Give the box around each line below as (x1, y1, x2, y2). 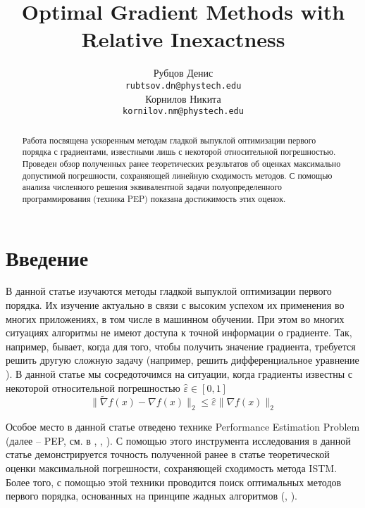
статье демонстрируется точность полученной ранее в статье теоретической (6, 447, 330, 462)
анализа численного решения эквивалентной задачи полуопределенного (22, 181, 282, 193)
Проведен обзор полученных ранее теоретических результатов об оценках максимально (22, 157, 341, 169)
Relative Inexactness (81, 25, 285, 53)
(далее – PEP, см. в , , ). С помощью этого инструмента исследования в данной (6, 433, 351, 447)
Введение (6, 243, 89, 272)
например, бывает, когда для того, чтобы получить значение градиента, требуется (6, 338, 356, 353)
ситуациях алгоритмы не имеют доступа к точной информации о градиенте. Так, (6, 325, 352, 340)
